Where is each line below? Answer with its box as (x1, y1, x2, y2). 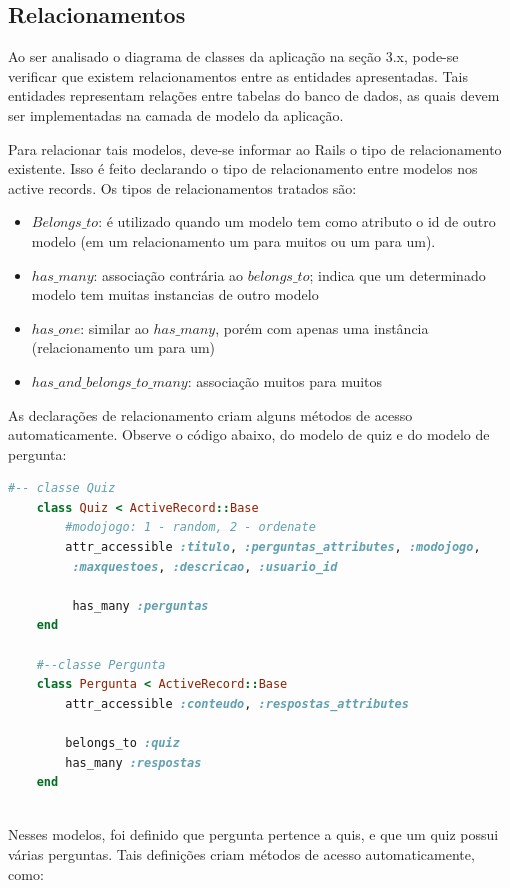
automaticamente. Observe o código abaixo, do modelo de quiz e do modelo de (8, 424, 490, 445)
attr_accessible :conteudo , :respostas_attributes (65, 696, 409, 711)
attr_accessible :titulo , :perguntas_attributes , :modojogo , (65, 540, 481, 555)
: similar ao (80, 317, 149, 338)
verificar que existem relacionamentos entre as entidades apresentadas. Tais (8, 65, 468, 86)
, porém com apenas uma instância (215, 317, 429, 338)
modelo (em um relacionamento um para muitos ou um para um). (31, 230, 436, 251)
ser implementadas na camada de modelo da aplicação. (8, 104, 344, 125)
